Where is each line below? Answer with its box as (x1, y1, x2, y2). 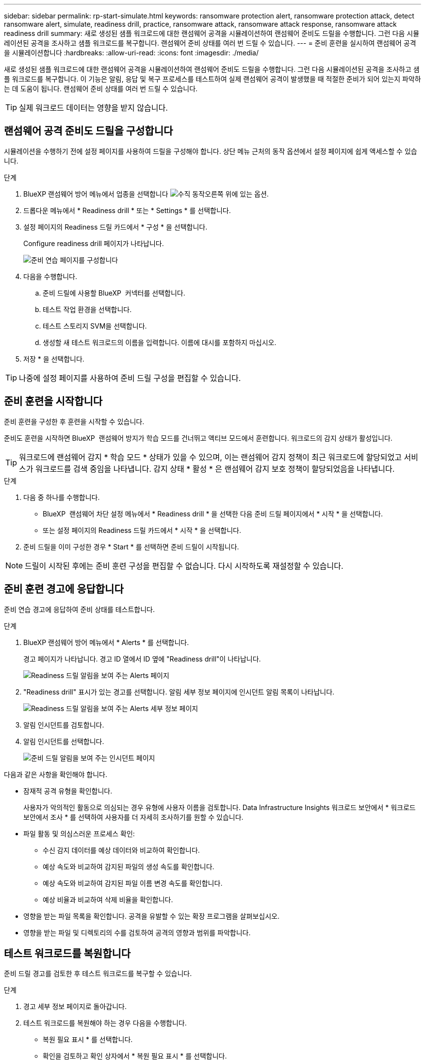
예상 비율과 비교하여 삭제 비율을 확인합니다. (43, 895, 173, 904)
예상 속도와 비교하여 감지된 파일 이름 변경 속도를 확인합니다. (43, 878, 223, 887)
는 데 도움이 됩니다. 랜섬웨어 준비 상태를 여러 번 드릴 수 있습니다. (4, 84, 198, 93)
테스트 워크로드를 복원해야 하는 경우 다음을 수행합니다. (23, 1019, 187, 1027)
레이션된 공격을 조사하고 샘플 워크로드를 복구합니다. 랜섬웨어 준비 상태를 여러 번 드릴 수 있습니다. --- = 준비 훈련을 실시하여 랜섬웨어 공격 (4, 39, 416, 47)
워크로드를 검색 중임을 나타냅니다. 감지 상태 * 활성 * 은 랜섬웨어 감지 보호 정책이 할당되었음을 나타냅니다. (35, 464, 395, 474)
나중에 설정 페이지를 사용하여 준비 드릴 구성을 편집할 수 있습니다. (19, 373, 241, 383)
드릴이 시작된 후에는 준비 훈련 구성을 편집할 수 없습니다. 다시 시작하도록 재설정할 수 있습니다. (25, 561, 343, 571)
